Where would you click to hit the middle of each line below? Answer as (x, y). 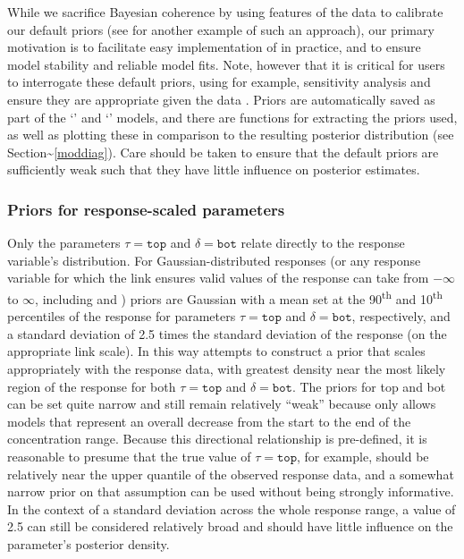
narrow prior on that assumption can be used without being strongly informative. (231, 491)
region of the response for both (92, 386)
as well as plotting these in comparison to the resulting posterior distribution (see (231, 135)
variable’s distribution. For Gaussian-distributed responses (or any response (214, 260)
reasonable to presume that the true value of (129, 456)
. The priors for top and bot (369, 386)
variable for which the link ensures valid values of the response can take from (218, 278)
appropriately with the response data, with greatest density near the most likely (227, 368)
